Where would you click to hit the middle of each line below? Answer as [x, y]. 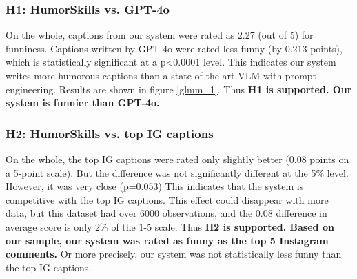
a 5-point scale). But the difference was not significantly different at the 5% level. [177, 172]
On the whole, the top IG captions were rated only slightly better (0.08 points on [177, 159]
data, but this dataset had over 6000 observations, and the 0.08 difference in [166, 213]
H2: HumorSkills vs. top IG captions [110, 133]
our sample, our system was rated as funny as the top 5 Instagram [167, 240]
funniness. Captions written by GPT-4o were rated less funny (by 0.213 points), [174, 48]
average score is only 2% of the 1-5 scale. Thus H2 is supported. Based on [170, 226]
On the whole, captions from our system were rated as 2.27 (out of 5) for [160, 35]
